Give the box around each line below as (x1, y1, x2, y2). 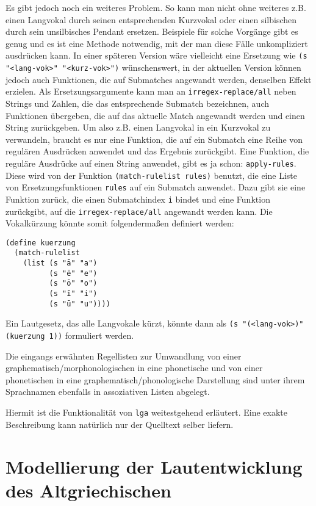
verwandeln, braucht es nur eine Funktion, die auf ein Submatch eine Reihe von (5, 132, 303, 145)
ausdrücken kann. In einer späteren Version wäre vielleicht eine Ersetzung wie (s (5, 49, 307, 62)
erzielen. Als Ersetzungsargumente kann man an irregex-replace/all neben (5, 85, 296, 98)
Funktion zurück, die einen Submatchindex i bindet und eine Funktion (5, 192, 270, 205)
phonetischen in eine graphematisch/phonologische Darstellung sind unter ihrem (5, 373, 305, 386)
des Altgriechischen (5, 477, 171, 502)
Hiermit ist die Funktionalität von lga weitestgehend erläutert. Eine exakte (5, 406, 288, 419)
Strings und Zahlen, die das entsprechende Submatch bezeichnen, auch (5, 96, 269, 109)
